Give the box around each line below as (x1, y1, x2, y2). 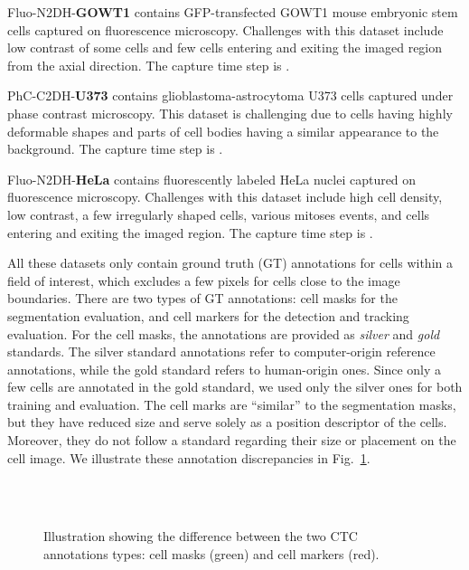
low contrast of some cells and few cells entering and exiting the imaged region (7, 38, 443, 57)
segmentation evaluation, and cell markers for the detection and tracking (7, 306, 409, 325)
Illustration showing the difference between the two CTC (43, 527, 358, 546)
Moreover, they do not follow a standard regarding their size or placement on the (7, 431, 456, 450)
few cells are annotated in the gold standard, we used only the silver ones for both (7, 377, 463, 396)
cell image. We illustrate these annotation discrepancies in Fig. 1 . (7, 448, 371, 467)
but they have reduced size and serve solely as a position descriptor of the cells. (7, 413, 447, 432)
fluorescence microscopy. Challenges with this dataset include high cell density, (7, 187, 443, 206)
